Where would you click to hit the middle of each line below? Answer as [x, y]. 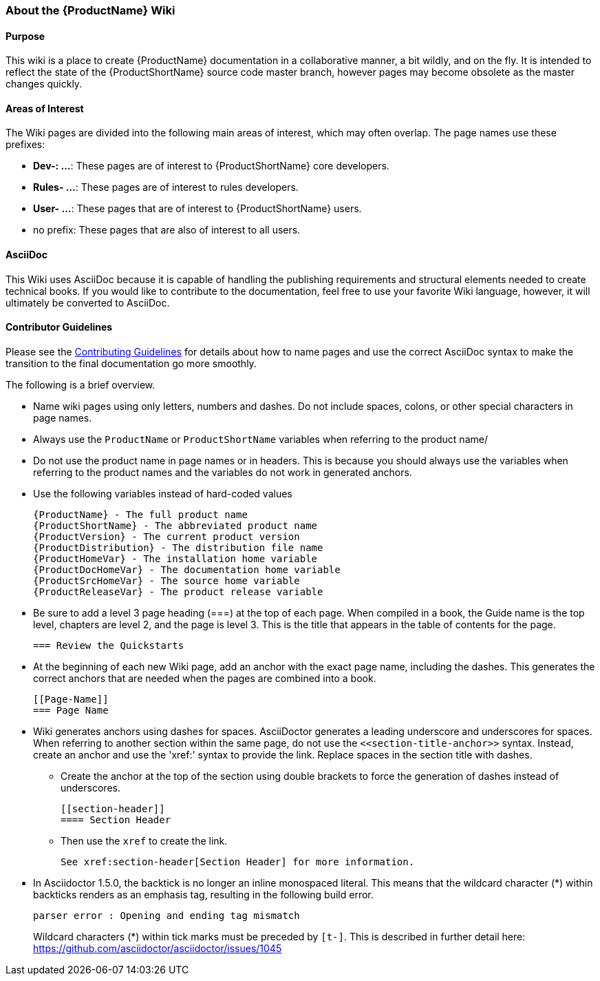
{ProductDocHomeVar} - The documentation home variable [187, 569]
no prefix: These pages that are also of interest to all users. [167, 230]
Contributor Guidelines [59, 327]
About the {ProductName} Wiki [90, 10]
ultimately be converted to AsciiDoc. [88, 302]
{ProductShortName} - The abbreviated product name [175, 525]
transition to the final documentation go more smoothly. [131, 363]
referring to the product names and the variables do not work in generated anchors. [223, 472]
